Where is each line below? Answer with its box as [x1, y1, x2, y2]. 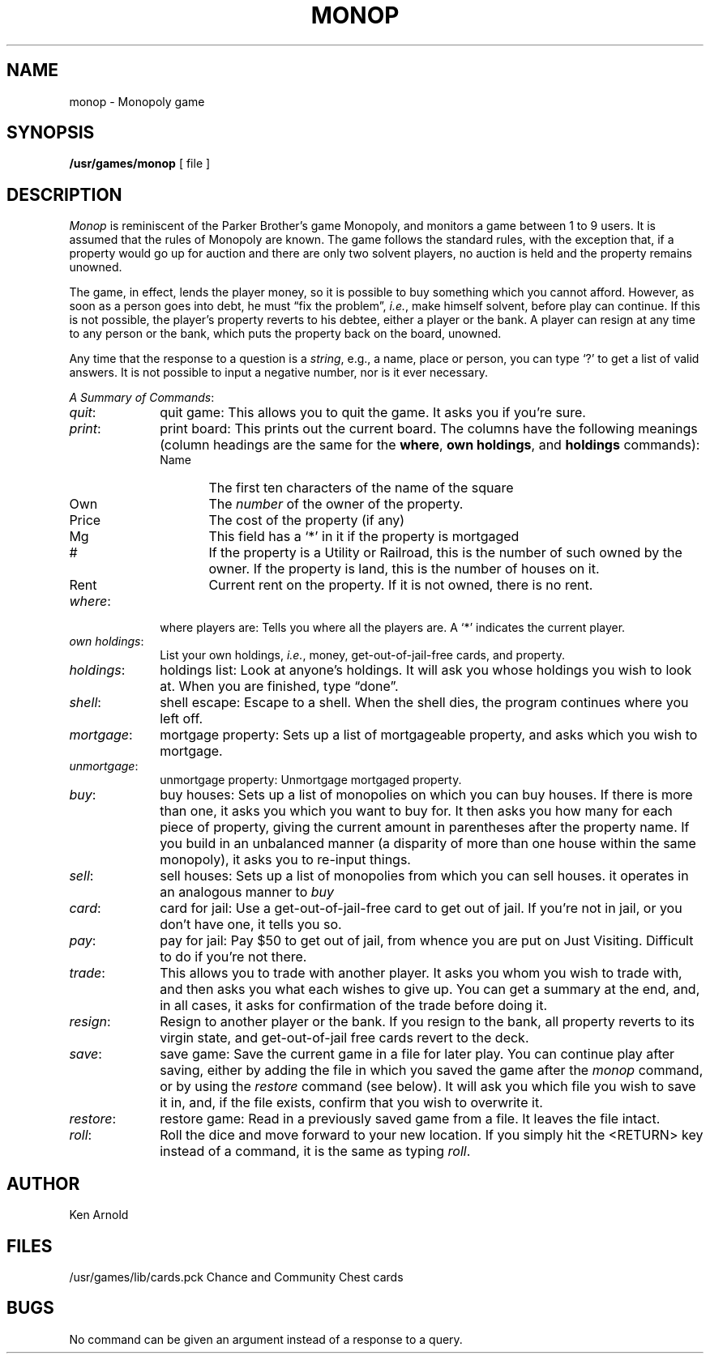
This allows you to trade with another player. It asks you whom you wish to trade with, [160, 965, 682, 982]
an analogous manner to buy [160, 884, 335, 901]
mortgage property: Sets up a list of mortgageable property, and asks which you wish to [160, 727, 698, 744]
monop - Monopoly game [69, 94, 205, 109]
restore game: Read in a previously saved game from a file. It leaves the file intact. [160, 1111, 661, 1128]
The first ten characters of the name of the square [208, 480, 514, 497]
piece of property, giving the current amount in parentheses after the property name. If [160, 819, 690, 836]
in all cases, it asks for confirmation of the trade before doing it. [160, 997, 548, 1014]
